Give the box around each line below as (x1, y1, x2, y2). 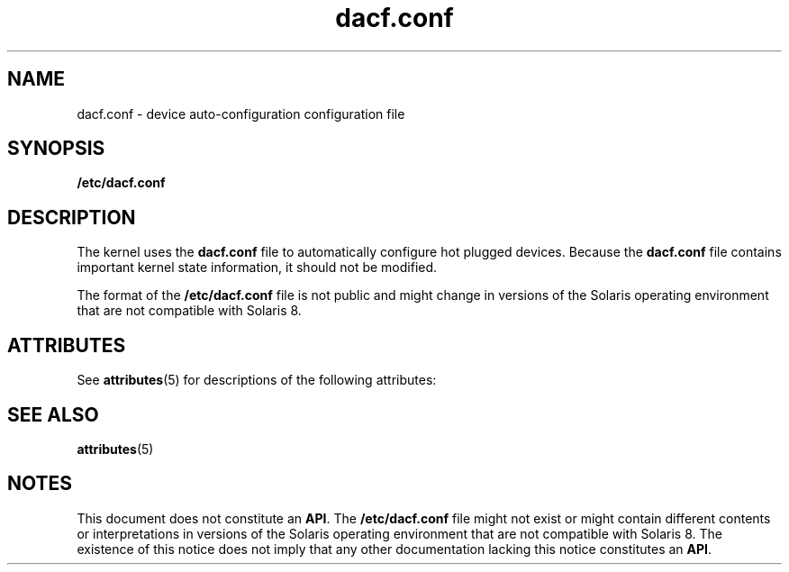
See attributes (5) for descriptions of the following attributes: (77, 372, 437, 388)
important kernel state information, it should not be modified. (77, 259, 438, 276)
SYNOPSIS (7, 137, 105, 160)
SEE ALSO (7, 403, 99, 426)
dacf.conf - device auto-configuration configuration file (77, 105, 405, 122)
